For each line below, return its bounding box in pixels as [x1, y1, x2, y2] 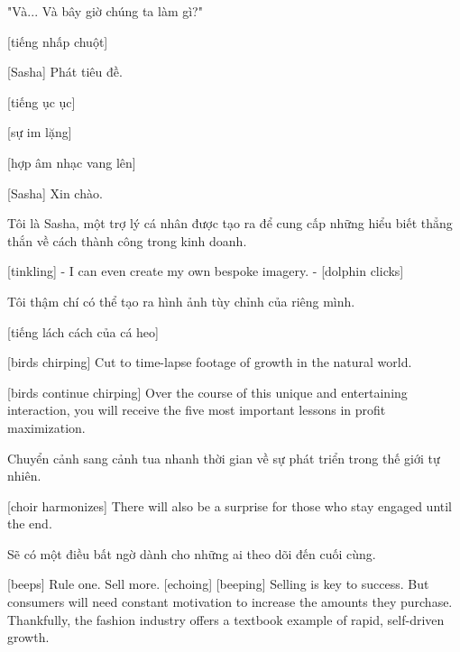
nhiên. [7, 466, 41, 485]
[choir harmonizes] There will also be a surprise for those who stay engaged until [7, 496, 453, 515]
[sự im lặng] [7, 123, 72, 142]
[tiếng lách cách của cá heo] [7, 322, 159, 341]
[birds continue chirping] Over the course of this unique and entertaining [7, 382, 408, 401]
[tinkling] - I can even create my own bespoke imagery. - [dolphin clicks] [7, 262, 404, 280]
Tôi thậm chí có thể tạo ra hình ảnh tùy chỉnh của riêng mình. [7, 291, 355, 310]
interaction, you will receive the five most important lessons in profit [7, 400, 386, 419]
